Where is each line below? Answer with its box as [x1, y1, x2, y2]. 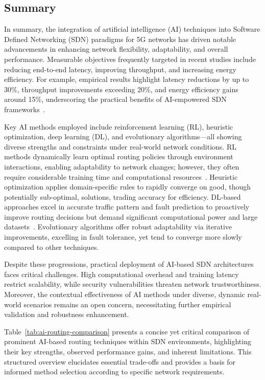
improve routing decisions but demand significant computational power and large [4, 211, 258, 222]
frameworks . [4, 103, 45, 114]
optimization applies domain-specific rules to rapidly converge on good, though [4, 181, 251, 192]
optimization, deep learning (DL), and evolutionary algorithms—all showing [4, 131, 242, 142]
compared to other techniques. [4, 241, 99, 252]
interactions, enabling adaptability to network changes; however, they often [4, 161, 239, 172]
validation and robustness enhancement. [4, 309, 129, 320]
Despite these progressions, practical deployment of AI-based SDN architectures [4, 259, 254, 269]
